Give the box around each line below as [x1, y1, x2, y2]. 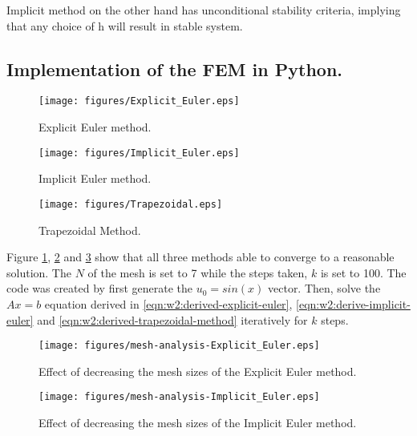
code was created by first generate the [6, 280, 193, 297]
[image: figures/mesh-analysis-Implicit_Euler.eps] [38, 391, 320, 403]
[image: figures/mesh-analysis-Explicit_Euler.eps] [38, 340, 320, 352]
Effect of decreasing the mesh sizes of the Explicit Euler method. [38, 362, 357, 379]
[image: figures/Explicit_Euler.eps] [38, 95, 240, 107]
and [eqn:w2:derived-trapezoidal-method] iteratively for [37, 311, 308, 328]
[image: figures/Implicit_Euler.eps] [38, 147, 240, 159]
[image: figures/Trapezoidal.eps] [38, 198, 223, 210]
